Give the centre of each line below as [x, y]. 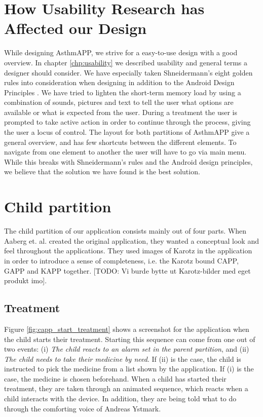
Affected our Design [76, 28]
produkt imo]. [26, 280]
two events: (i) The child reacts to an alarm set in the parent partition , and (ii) [127, 349]
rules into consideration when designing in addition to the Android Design [119, 82]
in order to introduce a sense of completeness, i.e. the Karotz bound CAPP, [121, 260]
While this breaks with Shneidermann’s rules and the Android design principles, [128, 161]
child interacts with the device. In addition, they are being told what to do [120, 399]
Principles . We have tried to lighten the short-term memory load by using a [123, 92]
